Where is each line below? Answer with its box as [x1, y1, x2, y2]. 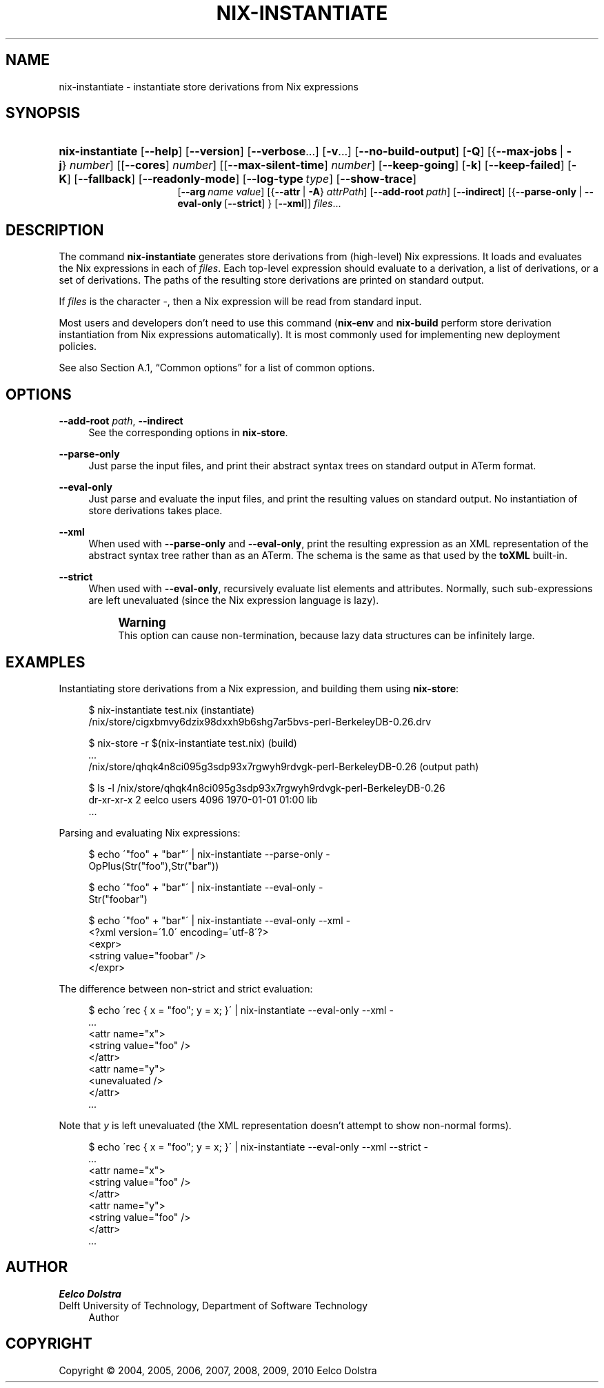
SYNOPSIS [6, 104, 81, 122]
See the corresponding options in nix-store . [88, 427, 288, 439]
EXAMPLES [6, 653, 85, 671]
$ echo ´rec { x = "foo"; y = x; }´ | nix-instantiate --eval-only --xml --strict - [88, 1140, 429, 1153]
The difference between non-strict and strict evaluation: [59, 982, 313, 995]
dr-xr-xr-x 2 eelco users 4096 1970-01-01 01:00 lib [88, 793, 318, 805]
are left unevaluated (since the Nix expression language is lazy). [88, 594, 379, 607]
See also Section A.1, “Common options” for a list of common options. [59, 362, 375, 374]
